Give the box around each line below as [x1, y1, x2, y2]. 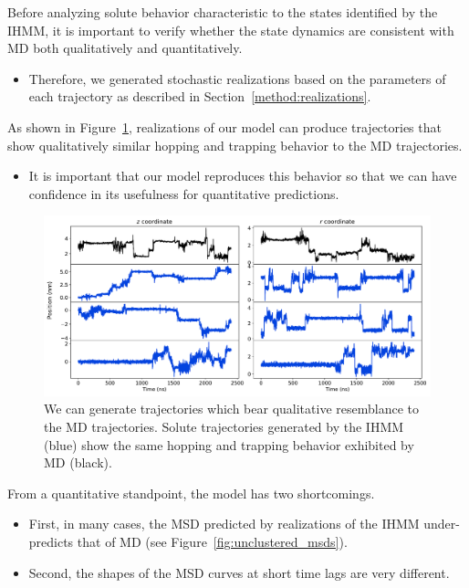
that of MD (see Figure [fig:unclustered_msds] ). [77, 532, 348, 551]
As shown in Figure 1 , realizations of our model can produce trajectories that [7, 117, 442, 136]
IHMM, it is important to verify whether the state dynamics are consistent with [7, 20, 454, 39]
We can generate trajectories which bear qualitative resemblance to [44, 399, 419, 418]
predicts [28, 532, 74, 551]
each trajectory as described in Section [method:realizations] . [28, 87, 371, 106]
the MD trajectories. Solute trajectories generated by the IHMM [44, 417, 404, 436]
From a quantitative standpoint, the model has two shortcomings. [7, 483, 375, 502]
